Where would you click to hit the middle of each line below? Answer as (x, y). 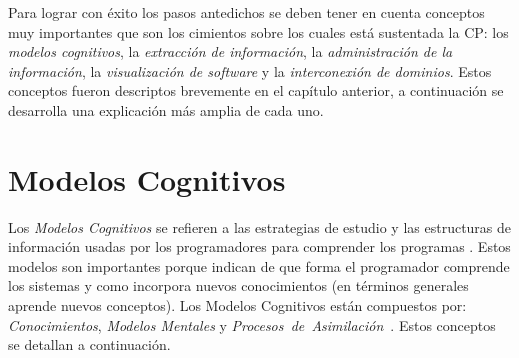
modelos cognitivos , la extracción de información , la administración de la (230, 51)
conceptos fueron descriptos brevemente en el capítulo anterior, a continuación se (256, 90)
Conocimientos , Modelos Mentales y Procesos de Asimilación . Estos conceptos (252, 324)
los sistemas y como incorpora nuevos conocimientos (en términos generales (238, 285)
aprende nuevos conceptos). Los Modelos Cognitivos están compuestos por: (237, 305)
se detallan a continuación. (89, 344)
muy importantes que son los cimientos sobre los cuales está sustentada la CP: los (258, 31)
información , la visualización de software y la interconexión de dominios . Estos (250, 70)
